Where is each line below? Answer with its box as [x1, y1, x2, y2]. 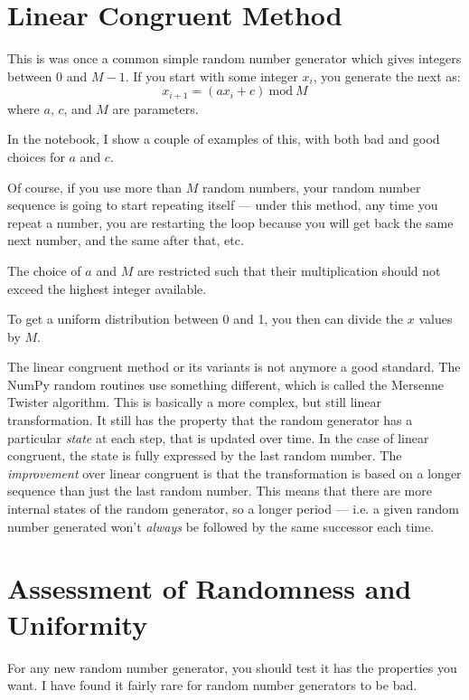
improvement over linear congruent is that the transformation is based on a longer [7, 463, 462, 482]
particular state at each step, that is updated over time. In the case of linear [7, 428, 429, 447]
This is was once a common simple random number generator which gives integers [7, 49, 462, 68]
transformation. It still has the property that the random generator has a [7, 411, 413, 430]
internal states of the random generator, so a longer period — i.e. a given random [7, 499, 459, 518]
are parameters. [112, 99, 199, 118]
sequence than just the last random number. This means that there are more [7, 481, 432, 500]
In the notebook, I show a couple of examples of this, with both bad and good [7, 129, 440, 148]
